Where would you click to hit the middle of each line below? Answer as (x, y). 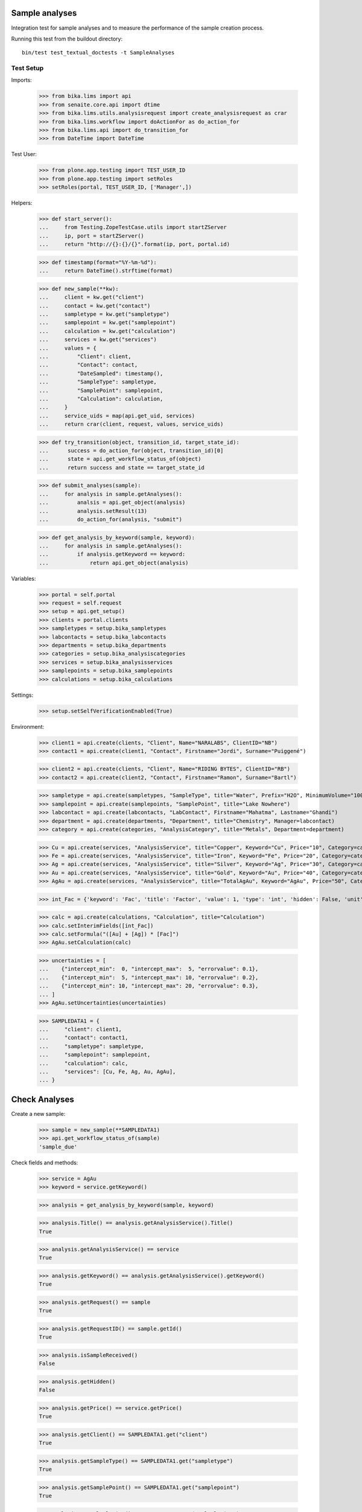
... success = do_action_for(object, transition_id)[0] (131, 451)
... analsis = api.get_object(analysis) (112, 503)
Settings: (22, 695)
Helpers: (22, 203)
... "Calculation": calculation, (101, 399)
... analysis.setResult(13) (93, 511)
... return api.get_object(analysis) (114, 563)
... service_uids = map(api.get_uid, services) (117, 415)
